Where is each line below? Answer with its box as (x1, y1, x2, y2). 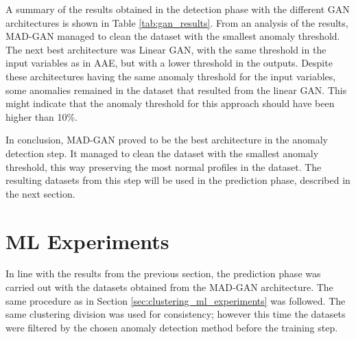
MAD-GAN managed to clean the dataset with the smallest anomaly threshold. (5, 29, 340, 43)
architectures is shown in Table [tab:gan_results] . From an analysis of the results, (5, 15, 348, 30)
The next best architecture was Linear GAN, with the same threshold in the (5, 42, 327, 56)
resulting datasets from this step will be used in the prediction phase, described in (5, 173, 351, 187)
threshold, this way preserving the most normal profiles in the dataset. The (5, 159, 322, 174)
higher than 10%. (5, 109, 78, 124)
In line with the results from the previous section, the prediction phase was (5, 266, 321, 281)
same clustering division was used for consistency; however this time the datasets (5, 307, 346, 321)
